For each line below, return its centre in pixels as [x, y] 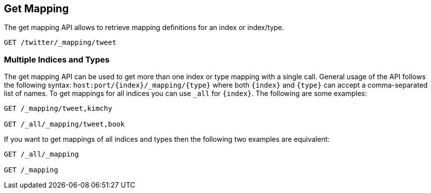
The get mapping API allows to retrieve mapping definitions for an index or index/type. [144, 28]
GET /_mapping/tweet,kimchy [58, 109]
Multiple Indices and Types [57, 59]
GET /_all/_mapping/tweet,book [64, 124]
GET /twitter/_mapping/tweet [60, 43]
